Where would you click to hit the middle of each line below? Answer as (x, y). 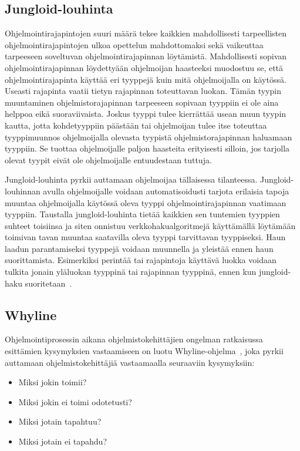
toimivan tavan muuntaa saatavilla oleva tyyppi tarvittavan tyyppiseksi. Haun (145, 237)
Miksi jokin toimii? (53, 382)
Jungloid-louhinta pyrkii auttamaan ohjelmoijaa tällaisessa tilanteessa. (131, 179)
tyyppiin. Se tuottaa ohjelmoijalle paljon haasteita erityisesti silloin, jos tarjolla (147, 148)
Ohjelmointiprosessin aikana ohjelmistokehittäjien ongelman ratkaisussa (134, 339)
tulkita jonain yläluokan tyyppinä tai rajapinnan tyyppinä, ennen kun (131, 272)
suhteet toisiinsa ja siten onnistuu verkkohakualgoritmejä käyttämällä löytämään (150, 225)
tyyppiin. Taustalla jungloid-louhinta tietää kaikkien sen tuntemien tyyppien (142, 214)
